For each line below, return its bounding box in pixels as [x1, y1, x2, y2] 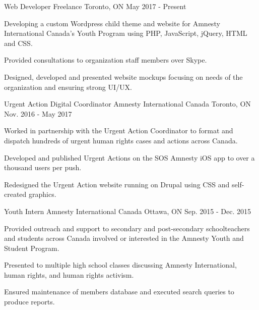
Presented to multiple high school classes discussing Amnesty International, [4, 260, 237, 270]
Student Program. [4, 242, 59, 253]
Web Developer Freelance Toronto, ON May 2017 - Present [4, 1, 186, 11]
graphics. [29, 189, 56, 199]
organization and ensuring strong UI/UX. [4, 81, 132, 92]
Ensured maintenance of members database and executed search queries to [4, 286, 234, 297]
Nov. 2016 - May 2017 [4, 108, 72, 119]
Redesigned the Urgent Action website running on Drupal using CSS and [4, 179, 230, 189]
